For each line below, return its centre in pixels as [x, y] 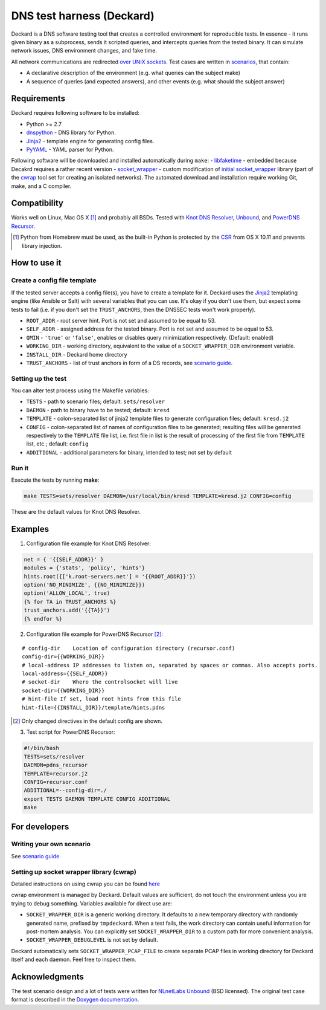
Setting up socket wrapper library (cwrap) [74, 872]
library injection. [42, 245]
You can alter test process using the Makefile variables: [80, 390]
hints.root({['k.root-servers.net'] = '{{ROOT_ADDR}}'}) [110, 576]
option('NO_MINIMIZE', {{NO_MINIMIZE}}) [84, 584]
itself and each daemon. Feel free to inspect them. [74, 960]
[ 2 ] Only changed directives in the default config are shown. [88, 721]
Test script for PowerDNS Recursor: [71, 732]
